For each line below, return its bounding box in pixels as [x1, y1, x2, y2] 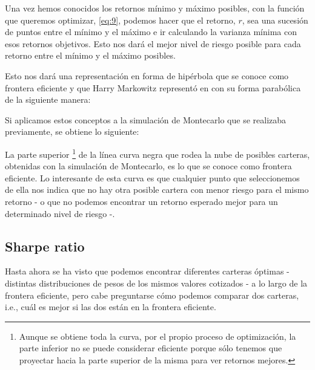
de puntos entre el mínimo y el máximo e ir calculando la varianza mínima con [5, 25, 297, 38]
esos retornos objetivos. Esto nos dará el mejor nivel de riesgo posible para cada [5, 37, 301, 50]
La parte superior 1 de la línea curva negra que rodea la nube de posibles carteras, [5, 146, 310, 160]
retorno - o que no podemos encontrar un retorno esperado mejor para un [5, 195, 278, 207]
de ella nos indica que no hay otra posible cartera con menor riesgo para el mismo [5, 183, 309, 196]
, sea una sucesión [242, 13, 308, 26]
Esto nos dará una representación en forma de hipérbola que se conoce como [5, 69, 289, 82]
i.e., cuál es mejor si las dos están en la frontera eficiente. [5, 300, 216, 313]
